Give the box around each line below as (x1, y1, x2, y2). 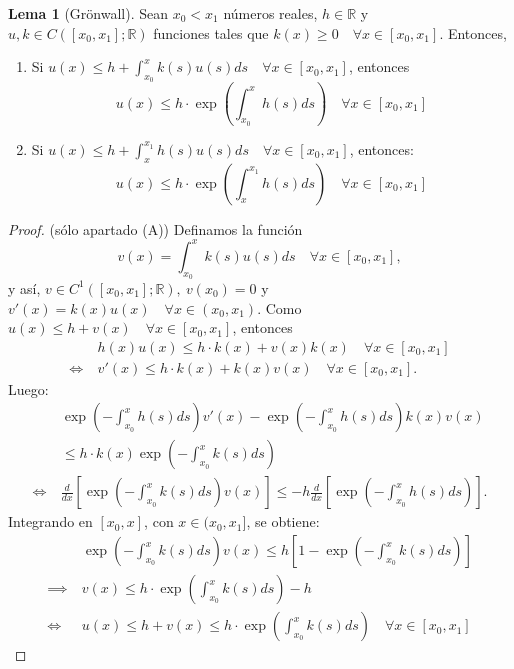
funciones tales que (153, 22, 269, 43)
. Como (257, 297, 302, 318)
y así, (8, 277, 41, 298)
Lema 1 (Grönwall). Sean (8, 3, 168, 23)
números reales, (223, 3, 318, 23)
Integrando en (8, 511, 93, 532)
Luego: (8, 378, 49, 399)
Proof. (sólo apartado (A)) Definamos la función (8, 218, 303, 239)
